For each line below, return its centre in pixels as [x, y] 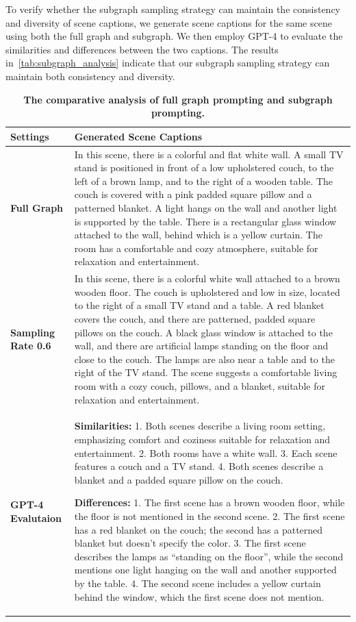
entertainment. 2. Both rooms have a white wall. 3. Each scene [206, 452]
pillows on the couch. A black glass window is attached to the [203, 332]
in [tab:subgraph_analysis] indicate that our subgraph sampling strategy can [168, 63]
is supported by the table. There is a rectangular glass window [205, 221]
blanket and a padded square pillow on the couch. [179, 479]
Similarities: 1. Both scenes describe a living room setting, [200, 426]
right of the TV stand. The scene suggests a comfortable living [206, 372]
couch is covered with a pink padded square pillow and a [193, 194]
